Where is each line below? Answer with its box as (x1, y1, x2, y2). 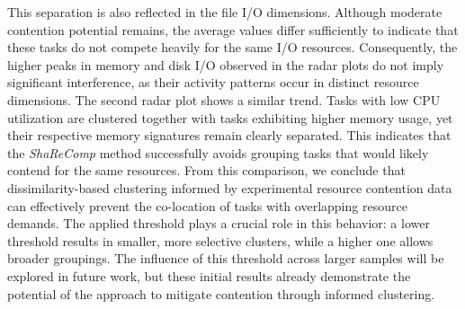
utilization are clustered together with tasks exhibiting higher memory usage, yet (7, 108, 453, 127)
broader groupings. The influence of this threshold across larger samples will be (7, 249, 444, 268)
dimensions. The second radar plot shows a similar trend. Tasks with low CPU (7, 90, 441, 109)
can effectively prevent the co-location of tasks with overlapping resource (7, 196, 407, 215)
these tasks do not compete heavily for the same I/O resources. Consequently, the (7, 38, 458, 57)
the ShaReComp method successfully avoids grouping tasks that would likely (7, 143, 429, 162)
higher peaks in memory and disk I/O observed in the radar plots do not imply (7, 55, 444, 74)
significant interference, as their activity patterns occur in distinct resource (7, 73, 419, 92)
